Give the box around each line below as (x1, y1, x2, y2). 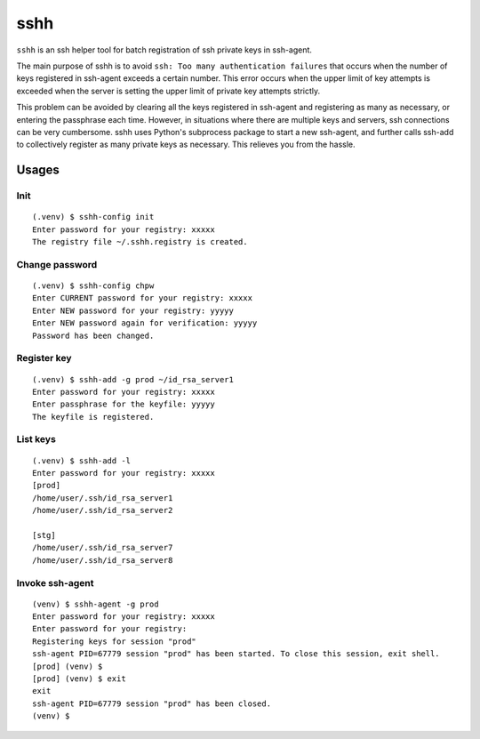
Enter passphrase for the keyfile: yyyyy (32, 399, 215, 409)
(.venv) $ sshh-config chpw (32, 280, 155, 291)
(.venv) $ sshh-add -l (32, 455, 132, 466)
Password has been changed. (32, 330, 155, 341)
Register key (16, 352, 72, 365)
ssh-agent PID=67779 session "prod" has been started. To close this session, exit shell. (32, 649, 440, 659)
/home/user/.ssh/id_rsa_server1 (32, 493, 173, 502)
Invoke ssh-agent (16, 576, 94, 589)
